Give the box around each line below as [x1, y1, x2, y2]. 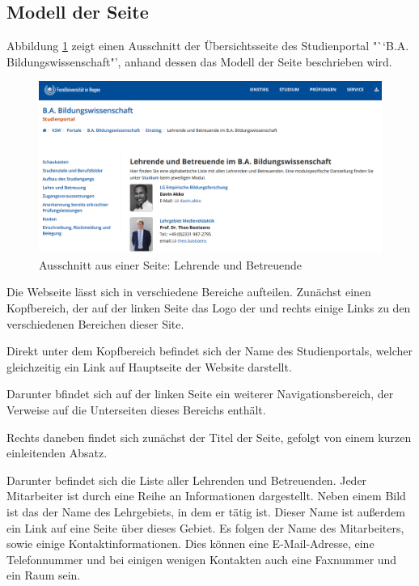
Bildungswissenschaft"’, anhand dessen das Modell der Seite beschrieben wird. [6, 53, 392, 70]
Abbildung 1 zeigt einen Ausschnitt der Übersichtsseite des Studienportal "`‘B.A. [6, 37, 409, 54]
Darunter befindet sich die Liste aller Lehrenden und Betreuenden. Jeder [6, 471, 367, 488]
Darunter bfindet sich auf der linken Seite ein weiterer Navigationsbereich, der [6, 385, 394, 402]
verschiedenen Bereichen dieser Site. [6, 315, 184, 332]
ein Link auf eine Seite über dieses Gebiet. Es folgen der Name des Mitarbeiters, [6, 519, 404, 536]
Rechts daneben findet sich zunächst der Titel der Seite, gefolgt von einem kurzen [6, 428, 412, 445]
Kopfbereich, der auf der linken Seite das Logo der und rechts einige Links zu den [6, 299, 411, 316]
